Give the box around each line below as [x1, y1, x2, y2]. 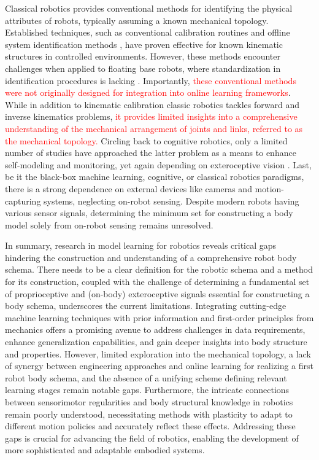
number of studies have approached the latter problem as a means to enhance [5, 146, 296, 159]
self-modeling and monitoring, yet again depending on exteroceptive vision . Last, [5, 158, 312, 171]
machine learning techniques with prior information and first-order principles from [5, 311, 314, 324]
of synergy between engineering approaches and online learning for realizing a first [5, 359, 313, 372]
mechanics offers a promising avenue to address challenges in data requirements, [5, 323, 306, 336]
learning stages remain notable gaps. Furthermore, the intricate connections [5, 383, 290, 396]
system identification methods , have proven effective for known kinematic [5, 37, 283, 50]
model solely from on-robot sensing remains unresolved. [5, 218, 213, 231]
